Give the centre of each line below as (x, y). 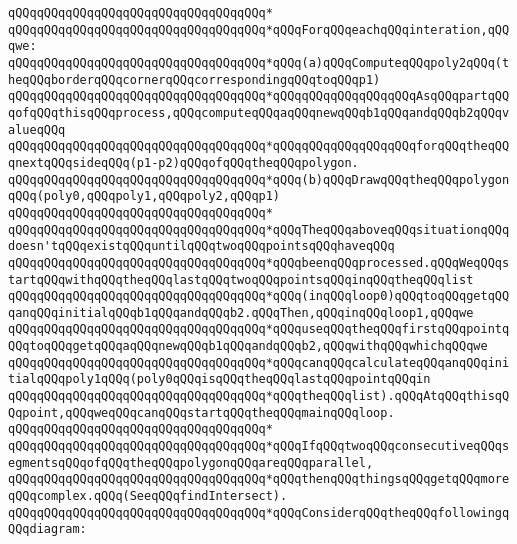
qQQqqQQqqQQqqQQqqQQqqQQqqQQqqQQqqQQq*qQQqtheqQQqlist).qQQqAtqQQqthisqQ (259, 396)
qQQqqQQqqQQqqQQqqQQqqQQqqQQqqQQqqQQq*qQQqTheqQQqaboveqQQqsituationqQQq (259, 229)
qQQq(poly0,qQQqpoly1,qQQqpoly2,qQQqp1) (144, 196)
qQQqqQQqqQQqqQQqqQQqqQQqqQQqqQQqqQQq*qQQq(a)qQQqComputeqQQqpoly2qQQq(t (259, 62)
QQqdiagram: (47, 529)
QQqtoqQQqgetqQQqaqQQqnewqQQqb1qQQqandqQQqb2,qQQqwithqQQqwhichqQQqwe (248, 346)
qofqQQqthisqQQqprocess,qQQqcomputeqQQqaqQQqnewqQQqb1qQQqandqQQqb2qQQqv (259, 112)
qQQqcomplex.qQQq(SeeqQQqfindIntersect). (148, 496)
